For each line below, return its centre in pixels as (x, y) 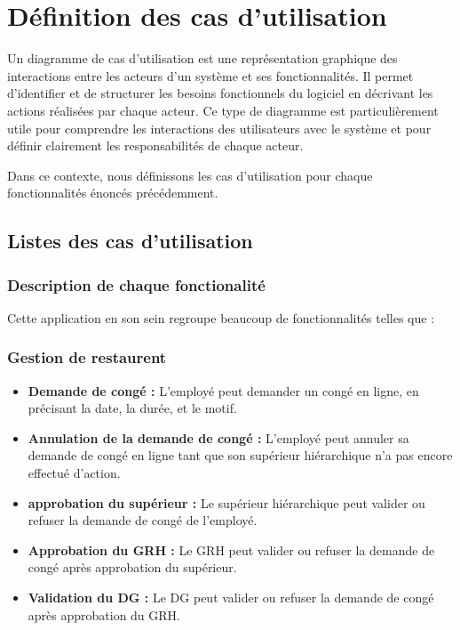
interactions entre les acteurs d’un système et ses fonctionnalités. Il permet (210, 75)
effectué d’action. (74, 473)
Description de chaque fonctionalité (136, 284)
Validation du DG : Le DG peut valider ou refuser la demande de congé (231, 598)
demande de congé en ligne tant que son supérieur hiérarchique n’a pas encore (240, 455)
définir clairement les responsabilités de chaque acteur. (155, 145)
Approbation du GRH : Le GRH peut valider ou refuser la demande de (231, 549)
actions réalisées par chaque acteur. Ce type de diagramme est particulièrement (223, 110)
